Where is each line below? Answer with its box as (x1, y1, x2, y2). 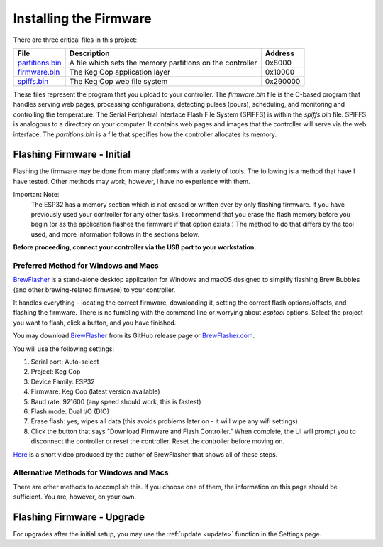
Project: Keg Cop (30, 367, 81, 376)
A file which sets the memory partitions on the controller (69, 58, 257, 67)
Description (69, 48, 110, 58)
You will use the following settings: (13, 345, 115, 353)
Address (265, 48, 294, 58)
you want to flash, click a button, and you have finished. (13, 318, 177, 327)
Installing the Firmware (13, 11, 152, 26)
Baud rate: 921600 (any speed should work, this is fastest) (30, 397, 201, 406)
